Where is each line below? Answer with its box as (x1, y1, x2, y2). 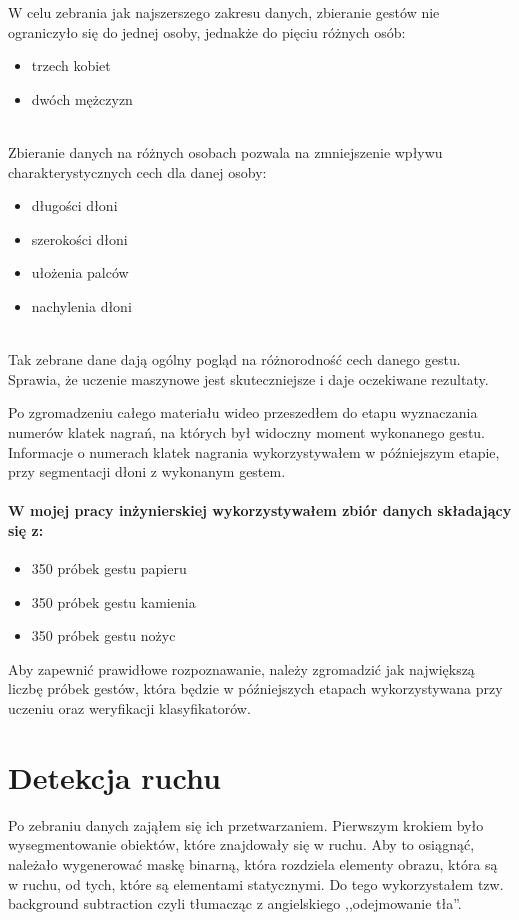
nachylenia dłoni (31, 295, 132, 316)
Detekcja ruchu (8, 756, 221, 797)
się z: (8, 519, 44, 540)
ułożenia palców (31, 262, 129, 283)
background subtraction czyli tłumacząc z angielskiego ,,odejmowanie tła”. (8, 893, 462, 914)
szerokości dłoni (31, 228, 128, 249)
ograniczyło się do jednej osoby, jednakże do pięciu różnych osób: (8, 21, 406, 42)
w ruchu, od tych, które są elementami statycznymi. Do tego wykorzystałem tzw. (8, 873, 504, 894)
